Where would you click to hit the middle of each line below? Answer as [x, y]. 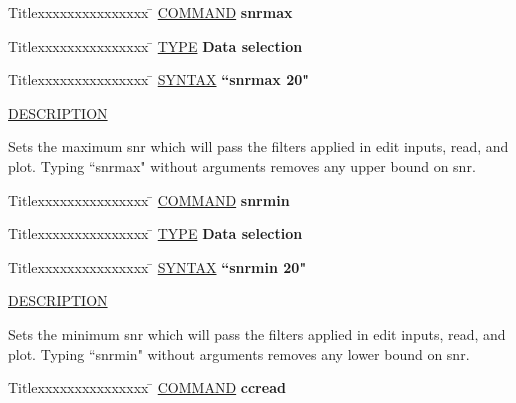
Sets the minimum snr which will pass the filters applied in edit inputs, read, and [257, 333]
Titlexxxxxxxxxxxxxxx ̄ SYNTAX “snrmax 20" [159, 79]
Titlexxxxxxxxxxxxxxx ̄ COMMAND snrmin [149, 199]
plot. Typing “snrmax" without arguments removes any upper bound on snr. [242, 165]
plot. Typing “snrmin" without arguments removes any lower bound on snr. [239, 353]
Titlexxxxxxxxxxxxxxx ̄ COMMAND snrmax [150, 12]
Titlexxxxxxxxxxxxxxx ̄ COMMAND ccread [147, 387]
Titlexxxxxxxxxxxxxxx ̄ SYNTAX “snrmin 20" [157, 266]
